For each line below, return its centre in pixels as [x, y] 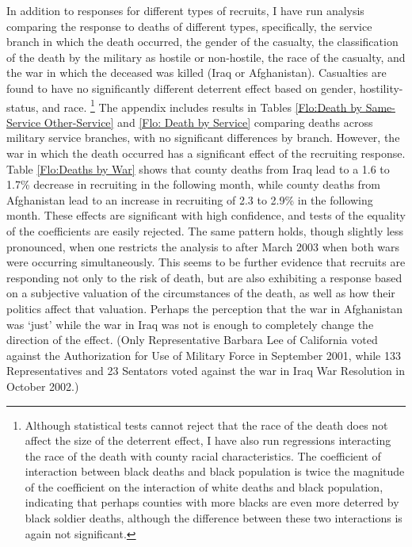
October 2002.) [43, 386]
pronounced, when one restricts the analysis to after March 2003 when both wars [203, 246]
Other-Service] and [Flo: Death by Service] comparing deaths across [208, 122]
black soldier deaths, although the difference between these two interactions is [214, 518]
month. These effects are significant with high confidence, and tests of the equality [206, 215]
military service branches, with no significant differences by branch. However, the [203, 138]
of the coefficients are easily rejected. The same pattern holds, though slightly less [205, 230]
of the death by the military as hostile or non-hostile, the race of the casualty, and [206, 57]
